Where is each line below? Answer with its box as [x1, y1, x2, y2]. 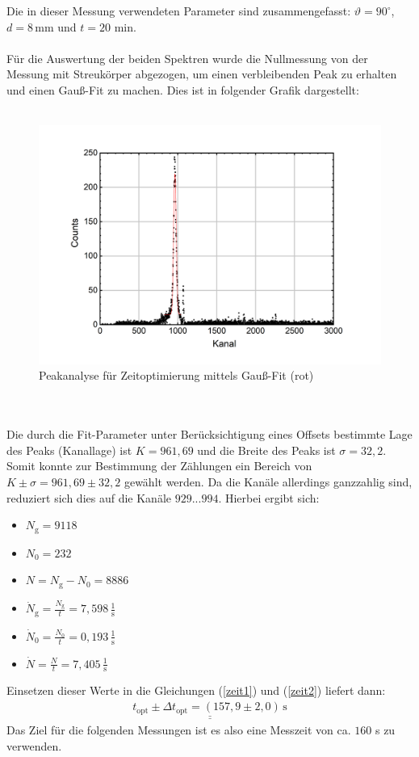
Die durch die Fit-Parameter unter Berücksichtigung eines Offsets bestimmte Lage [6, 426, 413, 443]
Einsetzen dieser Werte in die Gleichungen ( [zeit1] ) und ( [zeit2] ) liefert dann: [6, 682, 386, 699]
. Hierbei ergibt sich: [218, 489, 320, 506]
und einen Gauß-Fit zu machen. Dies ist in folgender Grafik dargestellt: [6, 81, 359, 98]
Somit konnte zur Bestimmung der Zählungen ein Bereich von [6, 457, 312, 474]
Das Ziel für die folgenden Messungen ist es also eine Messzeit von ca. [6, 721, 351, 738]
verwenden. [6, 737, 62, 754]
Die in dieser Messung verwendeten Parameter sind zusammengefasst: [6, 2, 351, 19]
